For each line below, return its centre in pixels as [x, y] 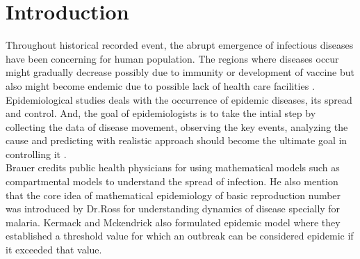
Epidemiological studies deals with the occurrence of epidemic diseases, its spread [179, 99]
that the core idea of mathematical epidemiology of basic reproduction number [173, 195]
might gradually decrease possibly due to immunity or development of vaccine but [180, 72]
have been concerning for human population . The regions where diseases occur [172, 58]
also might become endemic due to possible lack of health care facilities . [160, 85]
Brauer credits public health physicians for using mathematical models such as [173, 167]
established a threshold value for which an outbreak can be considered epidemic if [180, 236]
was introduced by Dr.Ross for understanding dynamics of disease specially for [173, 209]
